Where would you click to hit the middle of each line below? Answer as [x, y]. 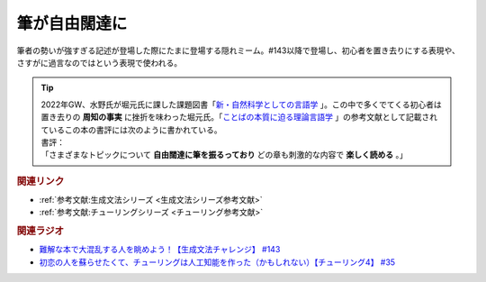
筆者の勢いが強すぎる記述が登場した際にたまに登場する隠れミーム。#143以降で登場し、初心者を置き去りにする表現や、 [238, 50]
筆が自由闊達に [72, 23]
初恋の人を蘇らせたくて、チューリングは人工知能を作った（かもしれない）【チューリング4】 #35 [217, 262]
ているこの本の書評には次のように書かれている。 [131, 130]
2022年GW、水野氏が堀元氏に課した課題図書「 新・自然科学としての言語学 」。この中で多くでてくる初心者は [242, 105]
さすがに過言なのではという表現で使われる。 [99, 62]
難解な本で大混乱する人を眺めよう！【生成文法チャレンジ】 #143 [160, 250]
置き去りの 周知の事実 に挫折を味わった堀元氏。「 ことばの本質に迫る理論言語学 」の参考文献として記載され [239, 117]
